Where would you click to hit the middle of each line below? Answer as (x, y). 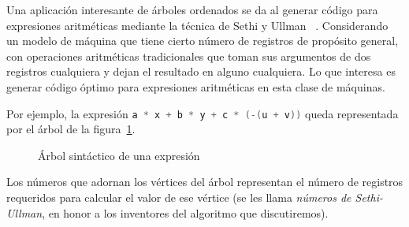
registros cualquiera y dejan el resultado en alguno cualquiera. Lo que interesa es (201, 71)
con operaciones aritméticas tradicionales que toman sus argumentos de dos (189, 56)
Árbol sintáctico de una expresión (119, 155)
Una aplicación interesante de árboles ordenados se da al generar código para (192, 9)
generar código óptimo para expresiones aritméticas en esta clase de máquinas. (196, 86)
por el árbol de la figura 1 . (71, 129)
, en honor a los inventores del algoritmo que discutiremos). (185, 212)
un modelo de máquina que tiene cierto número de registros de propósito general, (203, 41)
